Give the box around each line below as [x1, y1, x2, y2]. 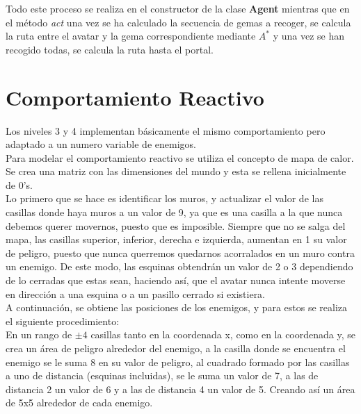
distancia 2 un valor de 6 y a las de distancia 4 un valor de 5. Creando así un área [6, 381, 355, 396]
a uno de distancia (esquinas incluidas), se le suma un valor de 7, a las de [6, 368, 319, 383]
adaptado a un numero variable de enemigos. [6, 137, 196, 151]
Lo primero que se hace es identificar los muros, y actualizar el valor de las [6, 191, 323, 206]
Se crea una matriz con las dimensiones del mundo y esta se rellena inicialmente [6, 164, 346, 179]
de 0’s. [6, 177, 33, 192]
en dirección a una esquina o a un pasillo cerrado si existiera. [6, 286, 266, 301]
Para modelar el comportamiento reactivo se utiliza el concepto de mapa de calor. [6, 150, 354, 165]
